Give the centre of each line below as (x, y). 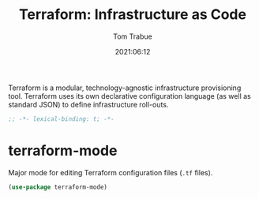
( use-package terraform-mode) (58, 187)
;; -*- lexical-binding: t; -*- (61, 119)
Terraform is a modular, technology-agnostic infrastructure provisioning (125, 88)
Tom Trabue (133, 36)
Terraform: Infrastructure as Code (133, 15)
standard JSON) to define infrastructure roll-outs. (88, 104)
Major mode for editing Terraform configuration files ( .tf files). (111, 172)
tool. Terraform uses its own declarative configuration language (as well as (129, 96)
